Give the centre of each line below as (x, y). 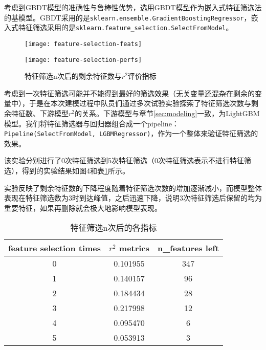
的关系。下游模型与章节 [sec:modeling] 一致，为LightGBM (167, 113)
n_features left (188, 248)
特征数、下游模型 (40, 113)
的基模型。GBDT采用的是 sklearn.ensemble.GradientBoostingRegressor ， (128, 17)
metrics (134, 248)
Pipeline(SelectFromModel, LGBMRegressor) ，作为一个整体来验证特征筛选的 (131, 133)
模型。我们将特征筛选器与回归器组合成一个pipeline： (92, 123)
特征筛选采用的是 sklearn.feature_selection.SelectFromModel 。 (126, 27)
